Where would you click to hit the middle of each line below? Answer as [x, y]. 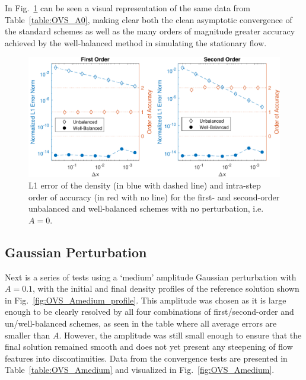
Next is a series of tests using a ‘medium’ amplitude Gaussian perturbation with [151, 277]
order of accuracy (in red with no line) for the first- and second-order [154, 197]
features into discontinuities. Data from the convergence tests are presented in [146, 358]
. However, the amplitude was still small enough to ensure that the [180, 335]
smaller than [28, 335]
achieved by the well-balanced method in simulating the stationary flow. [136, 42]
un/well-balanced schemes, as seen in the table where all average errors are [141, 323]
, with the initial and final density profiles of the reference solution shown [166, 288]
